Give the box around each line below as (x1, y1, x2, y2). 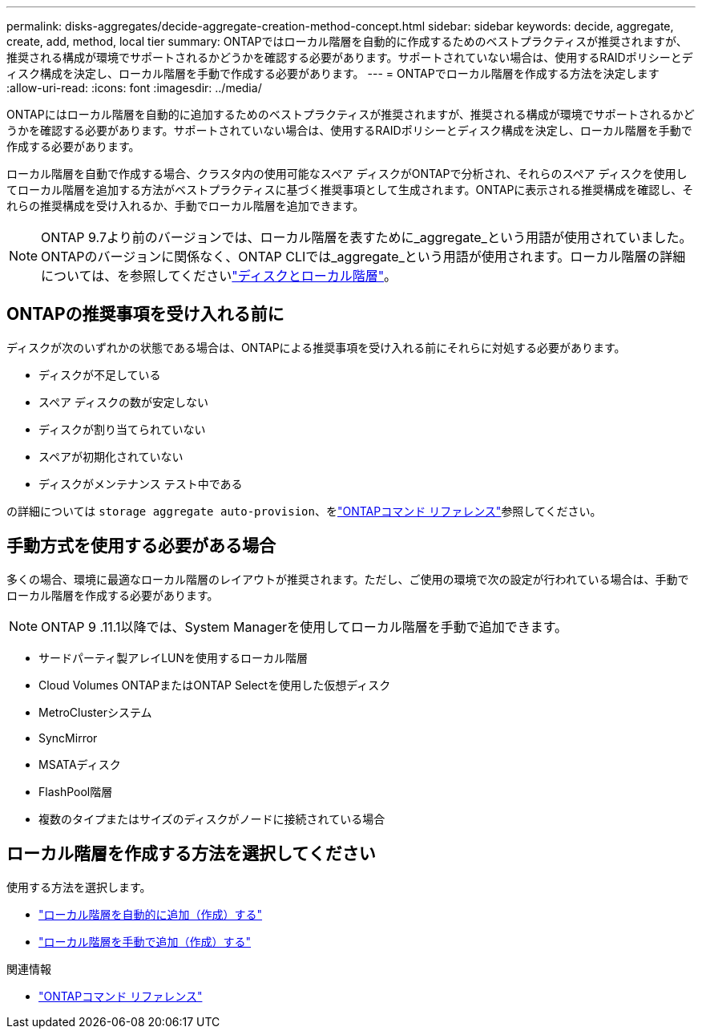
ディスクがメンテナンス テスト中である (38, 476, 243, 491)
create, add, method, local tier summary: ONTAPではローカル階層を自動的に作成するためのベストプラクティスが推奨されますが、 (6, 34, 688, 48)
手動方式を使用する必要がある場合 (6, 536, 276, 556)
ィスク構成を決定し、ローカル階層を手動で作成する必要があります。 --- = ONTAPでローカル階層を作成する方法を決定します (6, 67, 660, 80)
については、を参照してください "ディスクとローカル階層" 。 (41, 268, 397, 284)
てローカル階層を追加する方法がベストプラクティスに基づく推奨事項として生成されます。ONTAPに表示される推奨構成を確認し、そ (6, 183, 694, 196)
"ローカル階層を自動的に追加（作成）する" (38, 907, 263, 921)
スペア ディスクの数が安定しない (38, 394, 208, 409)
